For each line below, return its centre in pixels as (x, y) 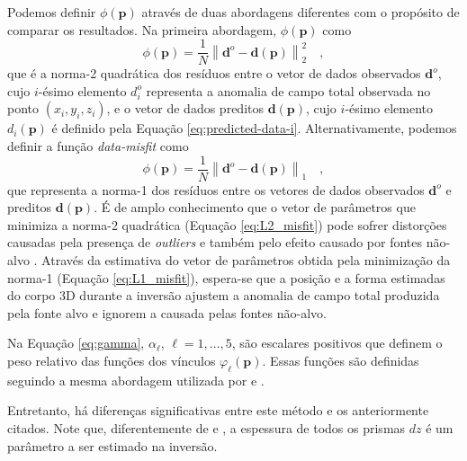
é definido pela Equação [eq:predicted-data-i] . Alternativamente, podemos (254, 128)
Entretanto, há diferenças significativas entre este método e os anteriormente (218, 410)
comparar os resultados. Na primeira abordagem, (142, 29)
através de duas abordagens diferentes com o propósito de (301, 12)
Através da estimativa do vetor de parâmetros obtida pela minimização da (246, 260)
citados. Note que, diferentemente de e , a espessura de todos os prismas (207, 428)
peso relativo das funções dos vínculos (112, 361)
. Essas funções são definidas (341, 361)
